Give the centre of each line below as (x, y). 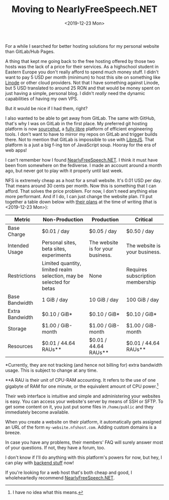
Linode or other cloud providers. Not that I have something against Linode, (82, 82)
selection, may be (63, 276)
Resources (20, 346)
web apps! (16, 150)
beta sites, (54, 248)
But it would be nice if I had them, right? (47, 108)
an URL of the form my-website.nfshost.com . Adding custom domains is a (81, 427)
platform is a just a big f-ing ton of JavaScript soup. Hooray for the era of (81, 145)
